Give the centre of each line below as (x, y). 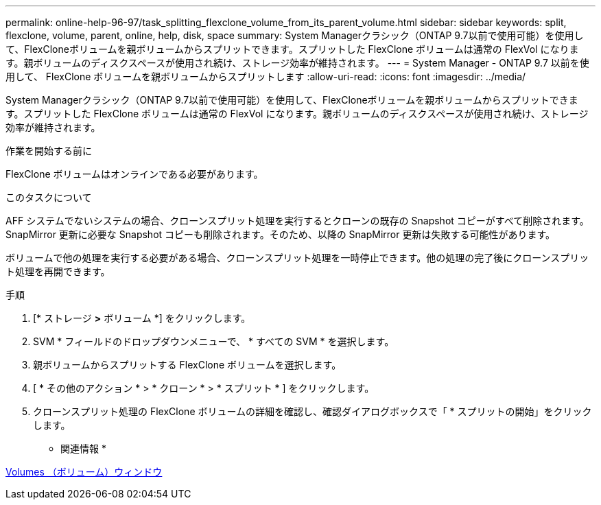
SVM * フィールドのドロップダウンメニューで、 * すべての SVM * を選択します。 (214, 341)
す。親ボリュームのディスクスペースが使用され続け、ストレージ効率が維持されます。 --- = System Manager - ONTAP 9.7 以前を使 (297, 63)
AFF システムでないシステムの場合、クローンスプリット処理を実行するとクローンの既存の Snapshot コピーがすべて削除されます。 (297, 221)
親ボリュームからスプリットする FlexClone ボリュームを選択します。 (187, 365)
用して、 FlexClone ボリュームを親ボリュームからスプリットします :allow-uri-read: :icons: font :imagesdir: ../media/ (266, 77)
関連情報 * (83, 448)
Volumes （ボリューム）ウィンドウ (84, 472)
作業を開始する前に (49, 151)
